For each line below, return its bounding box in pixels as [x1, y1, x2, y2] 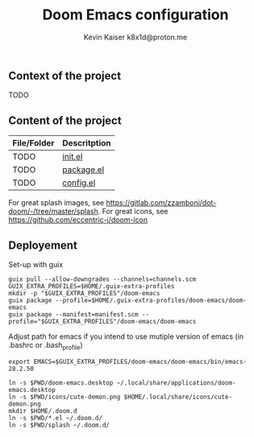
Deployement [8, 238, 78, 252]
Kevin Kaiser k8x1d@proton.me [83, 32, 188, 42]
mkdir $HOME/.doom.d [8, 406, 78, 415]
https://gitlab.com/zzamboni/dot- [106, 198, 217, 208]
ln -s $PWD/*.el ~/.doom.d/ [8, 414, 103, 422]
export [8, 357, 31, 365]
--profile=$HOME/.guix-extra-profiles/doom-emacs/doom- [55, 296, 248, 304]
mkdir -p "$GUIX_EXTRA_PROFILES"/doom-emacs [8, 289, 160, 297]
